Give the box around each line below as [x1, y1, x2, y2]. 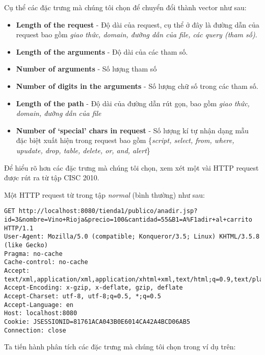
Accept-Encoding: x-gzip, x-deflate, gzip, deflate [4, 284, 183, 292]
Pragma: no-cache [4, 250, 63, 257]
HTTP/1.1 [4, 224, 34, 232]
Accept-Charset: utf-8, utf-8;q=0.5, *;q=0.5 [4, 292, 161, 300]
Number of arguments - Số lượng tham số [16, 63, 157, 74]
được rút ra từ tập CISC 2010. [4, 172, 99, 183]
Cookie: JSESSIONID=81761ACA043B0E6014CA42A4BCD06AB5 [4, 318, 191, 325]
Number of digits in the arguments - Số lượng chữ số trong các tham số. [16, 80, 258, 91]
